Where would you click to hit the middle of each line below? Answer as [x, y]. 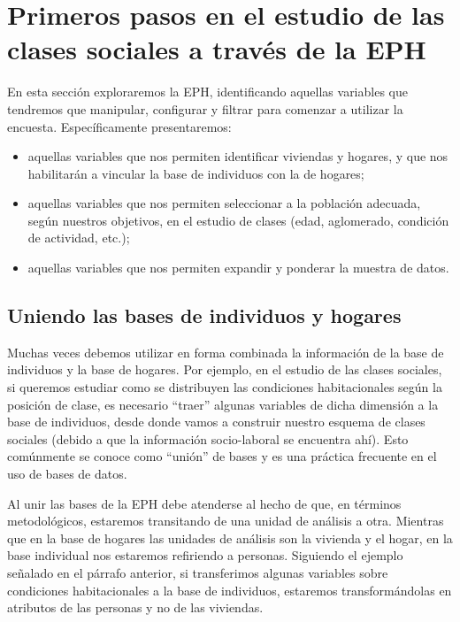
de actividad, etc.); [79, 238]
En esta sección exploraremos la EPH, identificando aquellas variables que [207, 92]
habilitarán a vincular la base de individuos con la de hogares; [196, 173]
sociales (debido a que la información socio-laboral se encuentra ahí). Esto [208, 438]
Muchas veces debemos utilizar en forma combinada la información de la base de [226, 352]
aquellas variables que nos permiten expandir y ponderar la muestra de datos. [238, 268]
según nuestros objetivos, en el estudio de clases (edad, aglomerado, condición [238, 220]
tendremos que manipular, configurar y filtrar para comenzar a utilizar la [205, 108]
